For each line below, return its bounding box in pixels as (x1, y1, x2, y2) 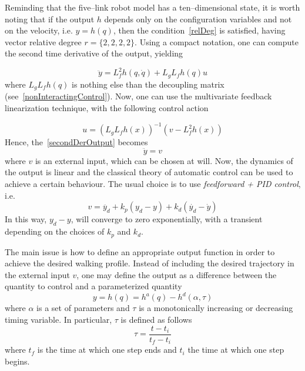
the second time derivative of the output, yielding (5, 47, 183, 59)
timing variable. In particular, (5, 313, 112, 325)
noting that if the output (5, 12, 95, 25)
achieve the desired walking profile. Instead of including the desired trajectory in (5, 257, 294, 269)
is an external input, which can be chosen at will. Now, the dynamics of (35, 154, 293, 166)
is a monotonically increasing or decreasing (139, 302, 293, 314)
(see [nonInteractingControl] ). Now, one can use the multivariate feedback (5, 90, 272, 102)
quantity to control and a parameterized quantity (5, 280, 182, 292)
